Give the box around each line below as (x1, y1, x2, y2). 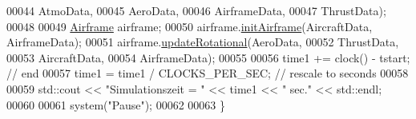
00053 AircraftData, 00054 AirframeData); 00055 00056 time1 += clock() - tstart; (6, 49, 410, 65)
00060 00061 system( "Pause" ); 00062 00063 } (6, 96, 225, 113)
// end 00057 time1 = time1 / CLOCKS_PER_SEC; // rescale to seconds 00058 (6, 65, 409, 81)
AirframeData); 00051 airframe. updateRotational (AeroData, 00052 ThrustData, (6, 34, 399, 50)
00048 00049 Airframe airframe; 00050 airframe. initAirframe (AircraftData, (6, 18, 373, 34)
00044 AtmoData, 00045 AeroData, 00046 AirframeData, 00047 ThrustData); (6, 2, 386, 18)
